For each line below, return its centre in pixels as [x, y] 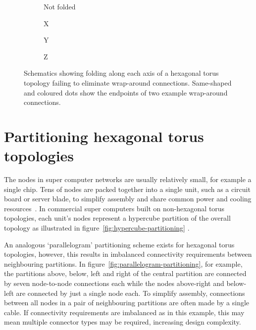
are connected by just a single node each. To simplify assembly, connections [130, 293]
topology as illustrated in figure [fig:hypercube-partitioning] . [97, 228]
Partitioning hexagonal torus [104, 136]
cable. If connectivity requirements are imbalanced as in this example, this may [124, 312]
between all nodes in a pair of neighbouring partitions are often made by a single [127, 303]
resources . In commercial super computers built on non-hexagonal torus [114, 208]
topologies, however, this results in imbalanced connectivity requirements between [128, 254]
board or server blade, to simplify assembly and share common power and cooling [128, 199]
